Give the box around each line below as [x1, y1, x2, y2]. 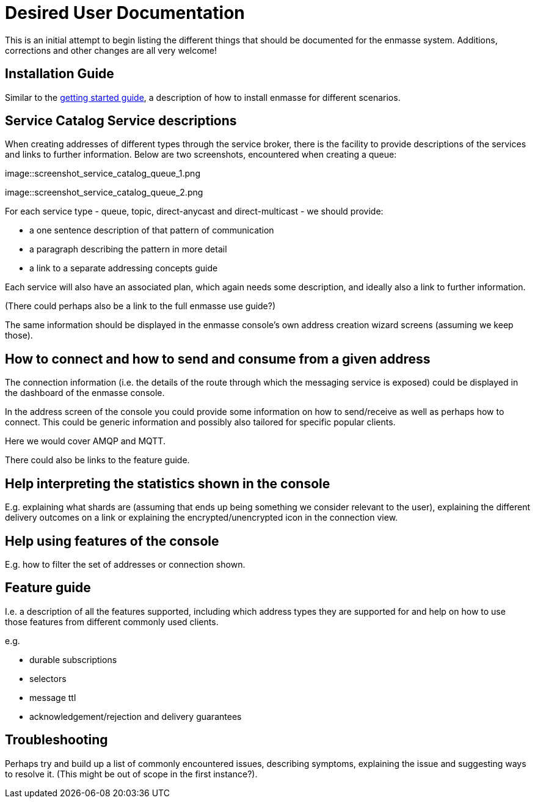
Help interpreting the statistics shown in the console [5, 475, 330, 491]
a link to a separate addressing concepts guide [29, 263, 218, 274]
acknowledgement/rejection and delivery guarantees [29, 711, 242, 722]
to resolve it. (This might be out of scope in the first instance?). [5, 768, 258, 779]
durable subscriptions [29, 654, 117, 665]
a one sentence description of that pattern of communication [29, 225, 274, 236]
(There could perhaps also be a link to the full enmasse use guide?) [5, 301, 276, 312]
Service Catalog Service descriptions [5, 113, 237, 129]
